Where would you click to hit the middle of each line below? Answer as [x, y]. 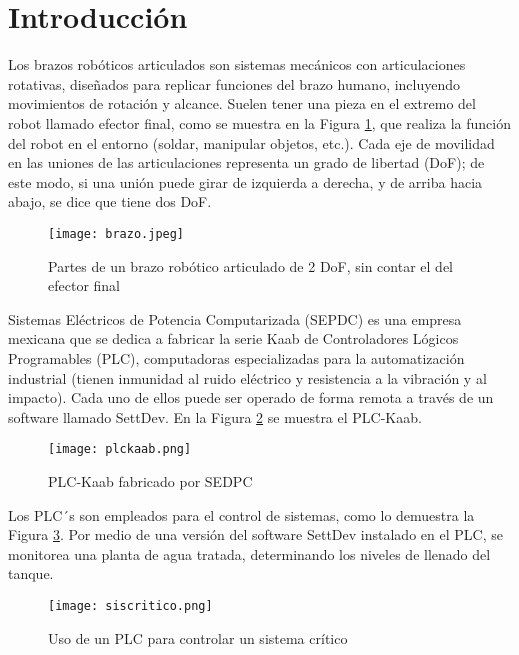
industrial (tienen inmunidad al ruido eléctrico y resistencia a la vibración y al [247, 377]
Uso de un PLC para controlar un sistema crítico [198, 637]
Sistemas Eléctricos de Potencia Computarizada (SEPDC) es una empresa [235, 318]
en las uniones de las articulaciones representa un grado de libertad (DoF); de [246, 162]
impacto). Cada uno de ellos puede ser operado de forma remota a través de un [251, 397]
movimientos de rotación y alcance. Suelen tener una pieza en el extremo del [242, 103]
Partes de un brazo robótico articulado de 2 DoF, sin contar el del [250, 265]
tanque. [31, 573]
